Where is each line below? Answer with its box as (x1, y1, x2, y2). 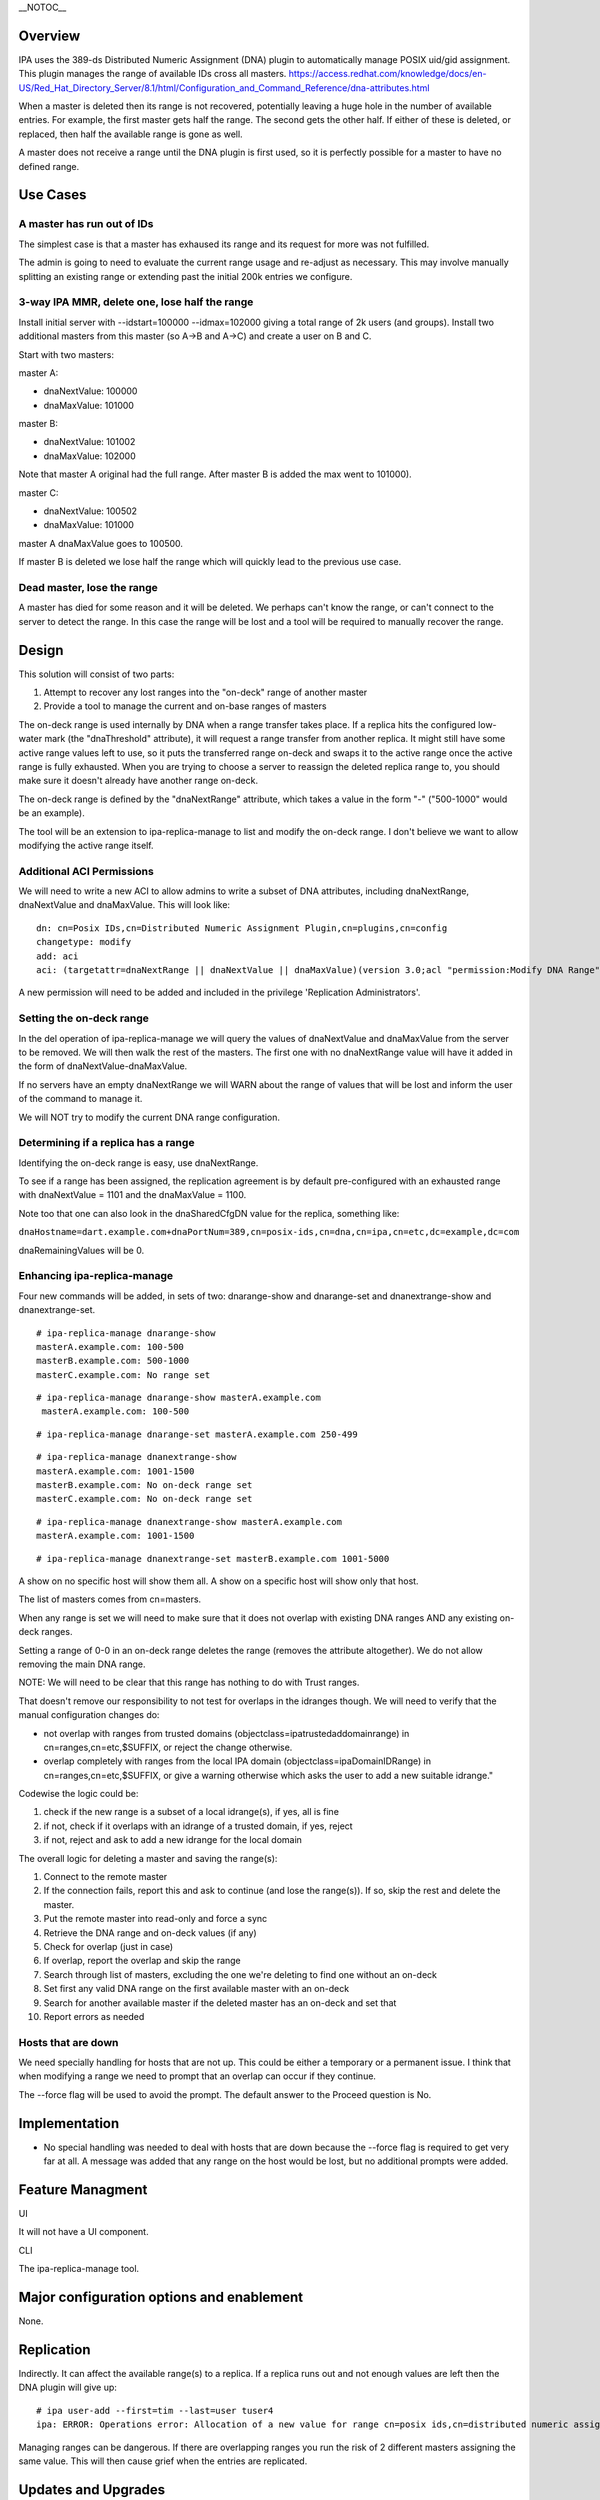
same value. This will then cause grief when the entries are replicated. (18, 2455, 308, 2467)
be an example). (18, 807, 85, 819)
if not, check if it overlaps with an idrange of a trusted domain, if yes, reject (43, 1820, 354, 1832)
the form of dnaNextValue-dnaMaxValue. (18, 1060, 188, 1072)
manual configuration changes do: (18, 1709, 160, 1721)
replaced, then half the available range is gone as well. (18, 128, 244, 140)
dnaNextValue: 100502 (43, 505, 138, 517)
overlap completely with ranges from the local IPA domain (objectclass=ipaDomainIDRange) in (43, 1755, 432, 1767)
